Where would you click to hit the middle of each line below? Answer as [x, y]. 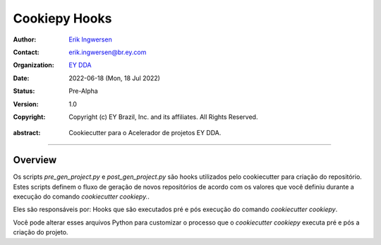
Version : [26, 104]
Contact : [26, 52]
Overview [35, 160]
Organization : [34, 65]
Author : [25, 39]
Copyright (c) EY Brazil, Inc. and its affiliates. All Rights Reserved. [163, 117]
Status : [24, 91]
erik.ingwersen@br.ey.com [108, 52]
